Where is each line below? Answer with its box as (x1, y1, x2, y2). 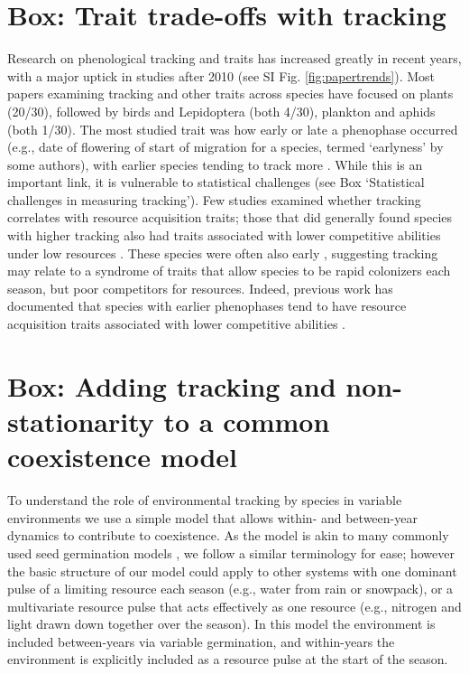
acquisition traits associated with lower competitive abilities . (7, 314, 345, 333)
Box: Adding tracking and (7, 367, 336, 404)
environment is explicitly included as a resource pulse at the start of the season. (7, 650, 448, 669)
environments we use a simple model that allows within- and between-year (7, 508, 418, 527)
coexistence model (7, 438, 238, 475)
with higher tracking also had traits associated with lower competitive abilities (7, 226, 441, 245)
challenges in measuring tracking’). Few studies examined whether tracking (7, 190, 421, 209)
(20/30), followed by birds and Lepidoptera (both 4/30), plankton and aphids (7, 101, 436, 120)
